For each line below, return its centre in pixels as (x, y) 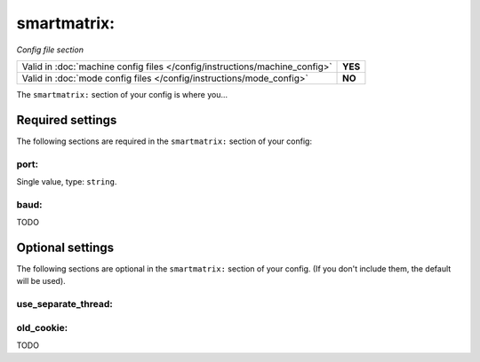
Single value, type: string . (67, 181)
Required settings (67, 120)
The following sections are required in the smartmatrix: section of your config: (164, 141)
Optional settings (65, 247)
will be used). (41, 281)
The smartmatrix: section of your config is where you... (122, 94)
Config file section (50, 50)
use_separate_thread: (64, 304)
